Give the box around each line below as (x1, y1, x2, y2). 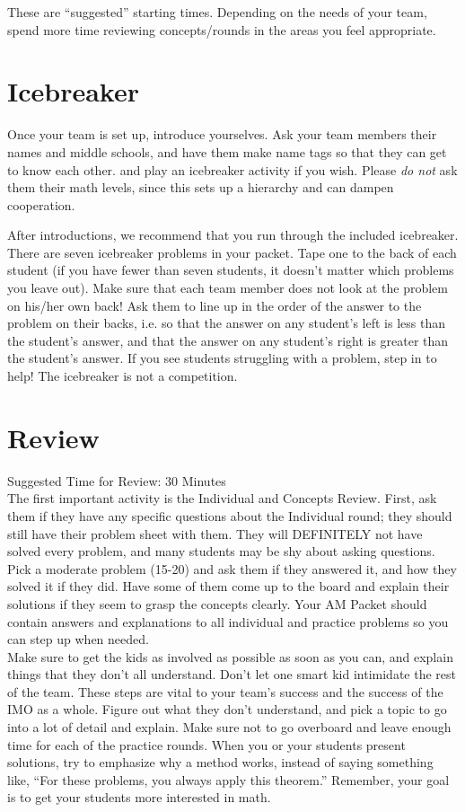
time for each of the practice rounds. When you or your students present (7, 735, 406, 754)
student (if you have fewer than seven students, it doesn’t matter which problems (7, 260, 454, 279)
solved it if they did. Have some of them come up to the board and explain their (7, 577, 450, 596)
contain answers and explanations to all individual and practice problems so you (7, 612, 449, 631)
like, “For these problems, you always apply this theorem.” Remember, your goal (7, 770, 450, 789)
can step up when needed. (7, 630, 149, 649)
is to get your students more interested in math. (7, 788, 271, 807)
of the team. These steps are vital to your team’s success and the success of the (7, 682, 443, 701)
